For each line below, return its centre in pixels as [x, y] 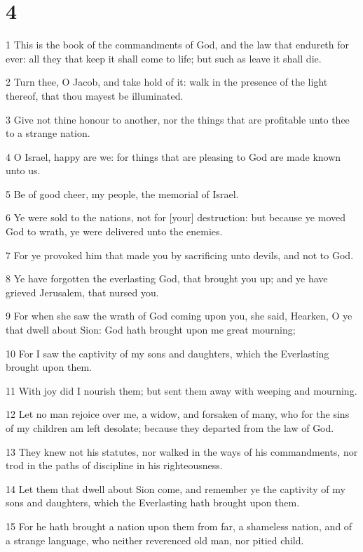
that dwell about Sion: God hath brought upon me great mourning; [151, 330]
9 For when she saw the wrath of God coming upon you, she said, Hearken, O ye [179, 316]
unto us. [23, 170]
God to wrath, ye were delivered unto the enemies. [114, 231]
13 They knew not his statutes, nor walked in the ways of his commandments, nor [182, 451]
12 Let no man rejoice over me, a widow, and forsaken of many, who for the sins [178, 414]
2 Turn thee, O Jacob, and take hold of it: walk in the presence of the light [167, 82]
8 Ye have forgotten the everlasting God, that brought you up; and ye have [167, 278]
